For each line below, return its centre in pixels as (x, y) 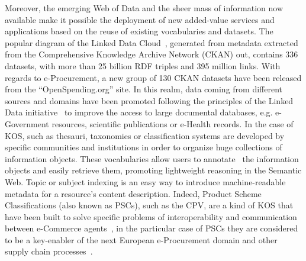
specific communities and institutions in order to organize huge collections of (144, 147)
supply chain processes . (49, 251)
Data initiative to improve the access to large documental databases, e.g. (139, 112)
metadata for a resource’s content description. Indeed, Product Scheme (133, 193)
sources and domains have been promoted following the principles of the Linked (149, 100)
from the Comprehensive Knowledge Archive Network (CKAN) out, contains (144, 54)
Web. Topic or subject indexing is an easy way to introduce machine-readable (145, 181)
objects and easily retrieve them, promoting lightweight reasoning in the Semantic (153, 170)
